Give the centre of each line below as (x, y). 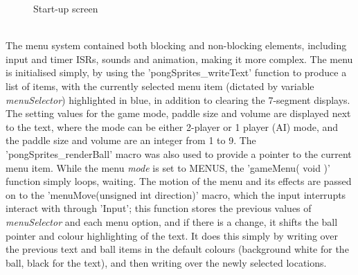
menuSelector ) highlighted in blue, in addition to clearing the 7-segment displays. (178, 99)
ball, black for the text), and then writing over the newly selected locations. (166, 262)
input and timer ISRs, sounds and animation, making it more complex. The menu (179, 59)
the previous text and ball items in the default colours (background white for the (177, 249)
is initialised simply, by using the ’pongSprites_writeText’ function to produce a (176, 72)
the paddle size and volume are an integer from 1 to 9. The (131, 140)
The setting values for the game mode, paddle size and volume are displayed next (178, 113)
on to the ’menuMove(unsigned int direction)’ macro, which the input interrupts (176, 194)
